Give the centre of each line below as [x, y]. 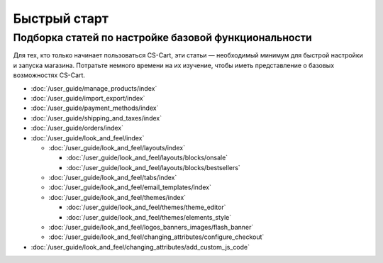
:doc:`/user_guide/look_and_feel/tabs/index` [113, 178]
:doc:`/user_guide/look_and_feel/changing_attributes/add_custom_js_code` [140, 247]
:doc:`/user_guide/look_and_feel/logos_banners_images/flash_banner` [151, 228]
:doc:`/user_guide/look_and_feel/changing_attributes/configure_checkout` [156, 237]
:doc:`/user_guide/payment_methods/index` [95, 108]
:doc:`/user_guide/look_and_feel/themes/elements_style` [149, 217]
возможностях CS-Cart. [49, 75]
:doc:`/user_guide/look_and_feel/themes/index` [117, 197]
